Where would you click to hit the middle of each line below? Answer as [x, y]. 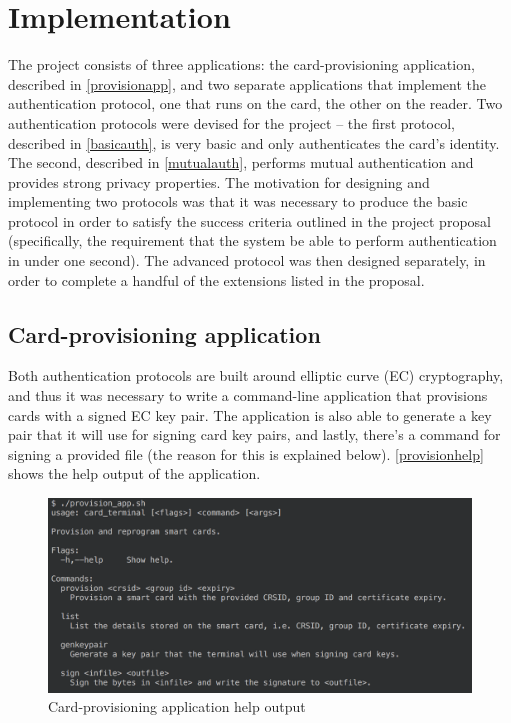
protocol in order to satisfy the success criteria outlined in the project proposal [249, 220]
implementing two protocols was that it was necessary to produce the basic [238, 201]
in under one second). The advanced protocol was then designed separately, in [247, 260]
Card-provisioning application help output [177, 706]
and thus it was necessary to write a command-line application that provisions [248, 395]
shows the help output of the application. [134, 473]
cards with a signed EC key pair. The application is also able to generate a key [250, 414]
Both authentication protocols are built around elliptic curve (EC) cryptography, [256, 375]
